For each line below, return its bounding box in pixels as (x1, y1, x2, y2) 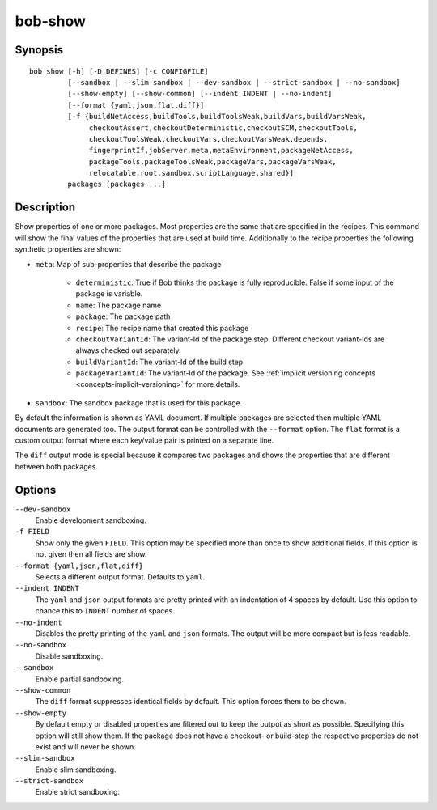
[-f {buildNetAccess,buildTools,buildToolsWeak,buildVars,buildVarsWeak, (67, 112, 367, 121)
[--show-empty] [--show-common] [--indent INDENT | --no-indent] (67, 89, 333, 99)
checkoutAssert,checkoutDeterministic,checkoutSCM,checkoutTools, (89, 123, 359, 133)
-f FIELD (15, 527, 50, 536)
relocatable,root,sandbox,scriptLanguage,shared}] (89, 168, 295, 178)
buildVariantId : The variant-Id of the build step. (75, 357, 246, 367)
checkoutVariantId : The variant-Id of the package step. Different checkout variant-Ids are (75, 334, 385, 344)
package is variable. (75, 289, 143, 299)
